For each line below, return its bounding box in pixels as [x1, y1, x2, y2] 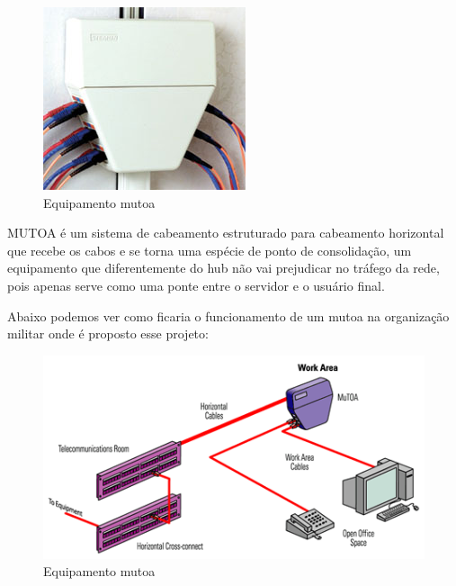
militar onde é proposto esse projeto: [7, 324, 209, 343]
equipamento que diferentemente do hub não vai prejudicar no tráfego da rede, [7, 258, 440, 277]
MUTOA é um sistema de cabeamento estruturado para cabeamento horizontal [7, 223, 444, 242]
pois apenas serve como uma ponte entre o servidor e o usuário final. [7, 275, 385, 294]
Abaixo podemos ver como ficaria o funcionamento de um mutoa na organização [7, 306, 450, 325]
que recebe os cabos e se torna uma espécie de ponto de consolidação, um [7, 240, 412, 259]
